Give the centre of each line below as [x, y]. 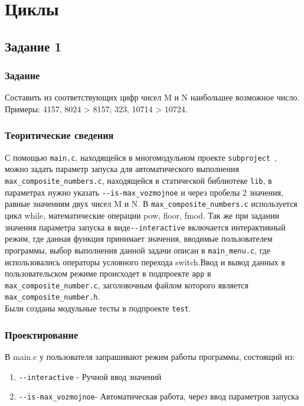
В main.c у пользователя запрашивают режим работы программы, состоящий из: [150, 356]
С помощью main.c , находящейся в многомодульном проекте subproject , [141, 157]
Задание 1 [33, 46]
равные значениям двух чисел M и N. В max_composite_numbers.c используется [151, 204]
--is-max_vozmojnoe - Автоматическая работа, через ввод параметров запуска [159, 396]
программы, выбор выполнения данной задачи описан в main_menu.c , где [138, 250]
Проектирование [42, 334]
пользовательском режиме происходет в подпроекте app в [108, 273]
